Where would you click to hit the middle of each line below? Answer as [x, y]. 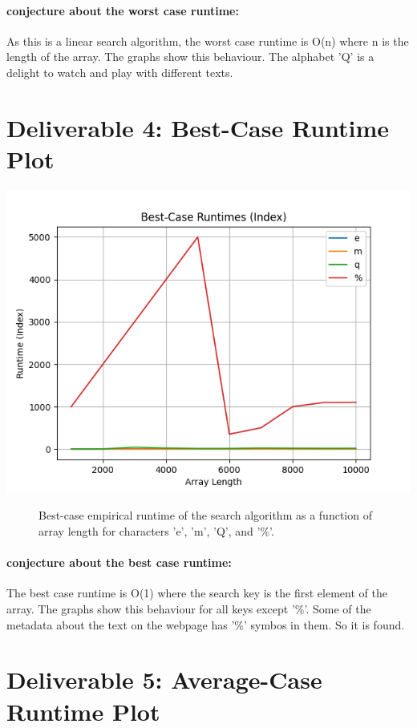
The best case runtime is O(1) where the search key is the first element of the [197, 593]
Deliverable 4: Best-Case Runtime [198, 127]
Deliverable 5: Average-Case [164, 679]
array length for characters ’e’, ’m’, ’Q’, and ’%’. [156, 531]
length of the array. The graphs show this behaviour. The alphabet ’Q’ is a [190, 57]
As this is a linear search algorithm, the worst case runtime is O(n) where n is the [208, 40]
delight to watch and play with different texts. [120, 72]
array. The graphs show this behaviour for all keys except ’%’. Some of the [189, 609]
